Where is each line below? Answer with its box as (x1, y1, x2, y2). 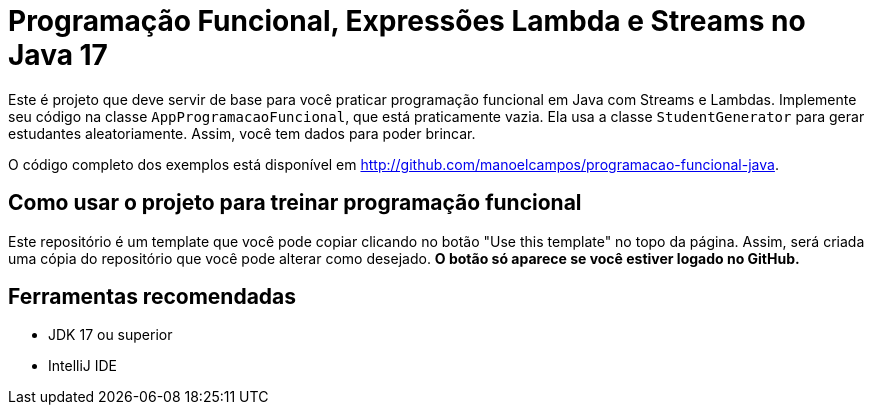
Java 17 (8, 38, 108, 72)
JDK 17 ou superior (48, 326, 173, 344)
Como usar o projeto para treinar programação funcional (8, 190, 582, 216)
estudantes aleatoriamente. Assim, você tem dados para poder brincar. (8, 124, 476, 142)
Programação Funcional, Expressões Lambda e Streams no (8, 4, 806, 38)
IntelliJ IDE (48, 357, 118, 375)
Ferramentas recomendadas (8, 284, 297, 310)
